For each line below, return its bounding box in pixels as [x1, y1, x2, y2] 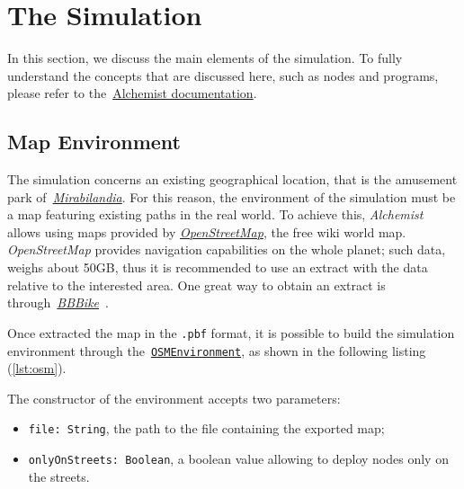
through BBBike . [7, 293, 109, 312]
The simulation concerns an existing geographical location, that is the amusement [7, 170, 458, 189]
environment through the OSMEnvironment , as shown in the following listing [7, 341, 426, 360]
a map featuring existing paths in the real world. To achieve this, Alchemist [7, 205, 424, 224]
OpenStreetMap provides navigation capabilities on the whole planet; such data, [7, 240, 446, 259]
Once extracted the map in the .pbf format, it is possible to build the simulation [7, 323, 455, 342]
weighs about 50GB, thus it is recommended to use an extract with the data [7, 258, 428, 277]
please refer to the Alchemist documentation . [7, 84, 257, 102]
